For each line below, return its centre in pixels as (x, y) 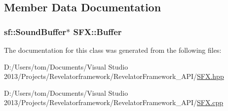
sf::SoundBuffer (35, 31)
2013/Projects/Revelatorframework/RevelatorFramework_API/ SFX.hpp (114, 76)
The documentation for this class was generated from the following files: (113, 50)
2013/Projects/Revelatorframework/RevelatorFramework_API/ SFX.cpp (114, 102)
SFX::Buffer (97, 31)
